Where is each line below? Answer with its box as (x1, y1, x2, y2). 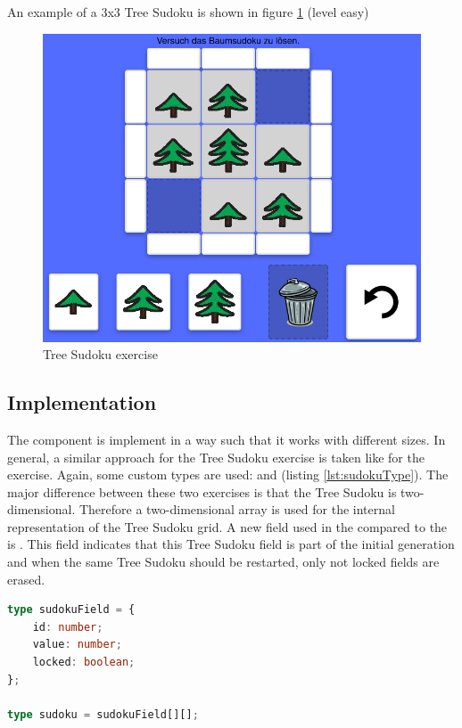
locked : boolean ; (32, 656, 136, 669)
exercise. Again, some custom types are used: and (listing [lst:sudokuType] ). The (7, 465, 449, 484)
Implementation (7, 389, 157, 416)
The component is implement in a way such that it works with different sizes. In (7, 429, 446, 448)
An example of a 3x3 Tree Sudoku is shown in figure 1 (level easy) (7, 3, 369, 20)
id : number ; (32, 620, 103, 634)
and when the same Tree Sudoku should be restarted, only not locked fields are (7, 552, 440, 571)
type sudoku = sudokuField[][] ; (7, 708, 199, 721)
